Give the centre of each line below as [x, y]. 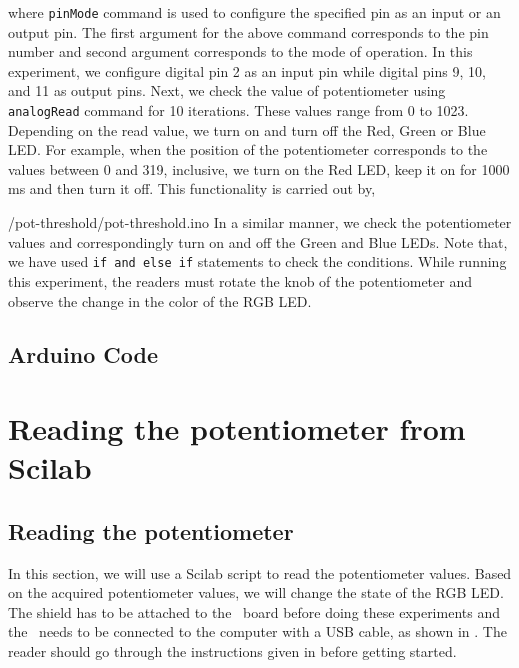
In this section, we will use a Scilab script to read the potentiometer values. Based [260, 572]
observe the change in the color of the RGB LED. [160, 300]
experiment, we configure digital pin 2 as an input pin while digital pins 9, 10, [247, 70]
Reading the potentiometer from [237, 428]
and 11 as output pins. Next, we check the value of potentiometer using [227, 90]
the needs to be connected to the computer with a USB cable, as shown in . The [257, 631]
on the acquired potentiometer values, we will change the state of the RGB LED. [256, 592]
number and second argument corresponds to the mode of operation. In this [240, 51]
